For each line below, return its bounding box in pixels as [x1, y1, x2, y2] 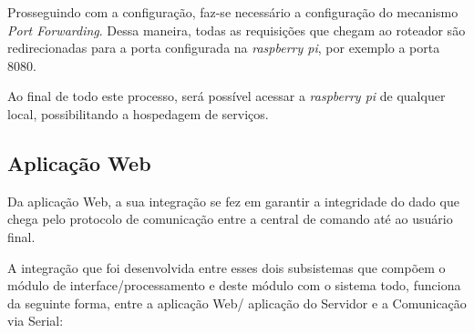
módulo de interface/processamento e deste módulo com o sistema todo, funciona [7, 276, 461, 295]
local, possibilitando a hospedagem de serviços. [7, 104, 269, 123]
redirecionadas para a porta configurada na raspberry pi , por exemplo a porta [7, 38, 440, 57]
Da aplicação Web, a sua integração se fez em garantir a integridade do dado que [7, 191, 459, 210]
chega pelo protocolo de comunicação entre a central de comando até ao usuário [7, 209, 453, 228]
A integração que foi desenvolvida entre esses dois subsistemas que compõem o [7, 257, 446, 277]
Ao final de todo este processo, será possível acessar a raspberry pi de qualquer [7, 86, 446, 106]
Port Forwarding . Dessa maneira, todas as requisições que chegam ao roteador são [7, 20, 466, 39]
